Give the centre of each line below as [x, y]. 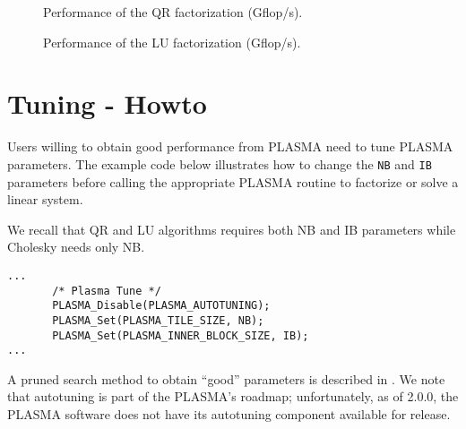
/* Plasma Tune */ [107, 291]
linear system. [45, 199]
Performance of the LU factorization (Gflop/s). [172, 42]
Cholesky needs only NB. [76, 247]
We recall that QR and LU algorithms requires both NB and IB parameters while [232, 229]
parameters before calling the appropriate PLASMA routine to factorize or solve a [233, 181]
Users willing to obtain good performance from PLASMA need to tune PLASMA [230, 146]
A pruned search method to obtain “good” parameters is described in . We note [226, 378]
